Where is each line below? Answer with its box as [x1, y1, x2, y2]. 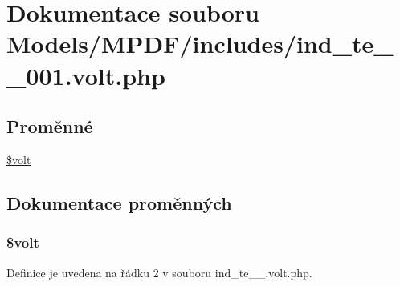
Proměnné [6, 114, 93, 139]
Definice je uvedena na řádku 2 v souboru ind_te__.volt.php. [6, 264, 312, 280]
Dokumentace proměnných [6, 190, 232, 215]
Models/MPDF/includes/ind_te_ [6, 27, 394, 60]
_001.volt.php [6, 58, 165, 91]
